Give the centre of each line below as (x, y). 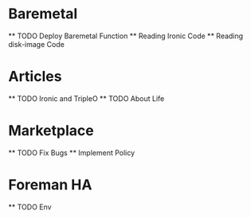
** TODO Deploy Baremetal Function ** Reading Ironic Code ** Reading (126, 36)
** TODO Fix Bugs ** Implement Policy (72, 153)
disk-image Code (37, 44)
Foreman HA (50, 185)
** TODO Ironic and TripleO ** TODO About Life (86, 98)
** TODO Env (30, 207)
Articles (35, 77)
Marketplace (51, 131)
